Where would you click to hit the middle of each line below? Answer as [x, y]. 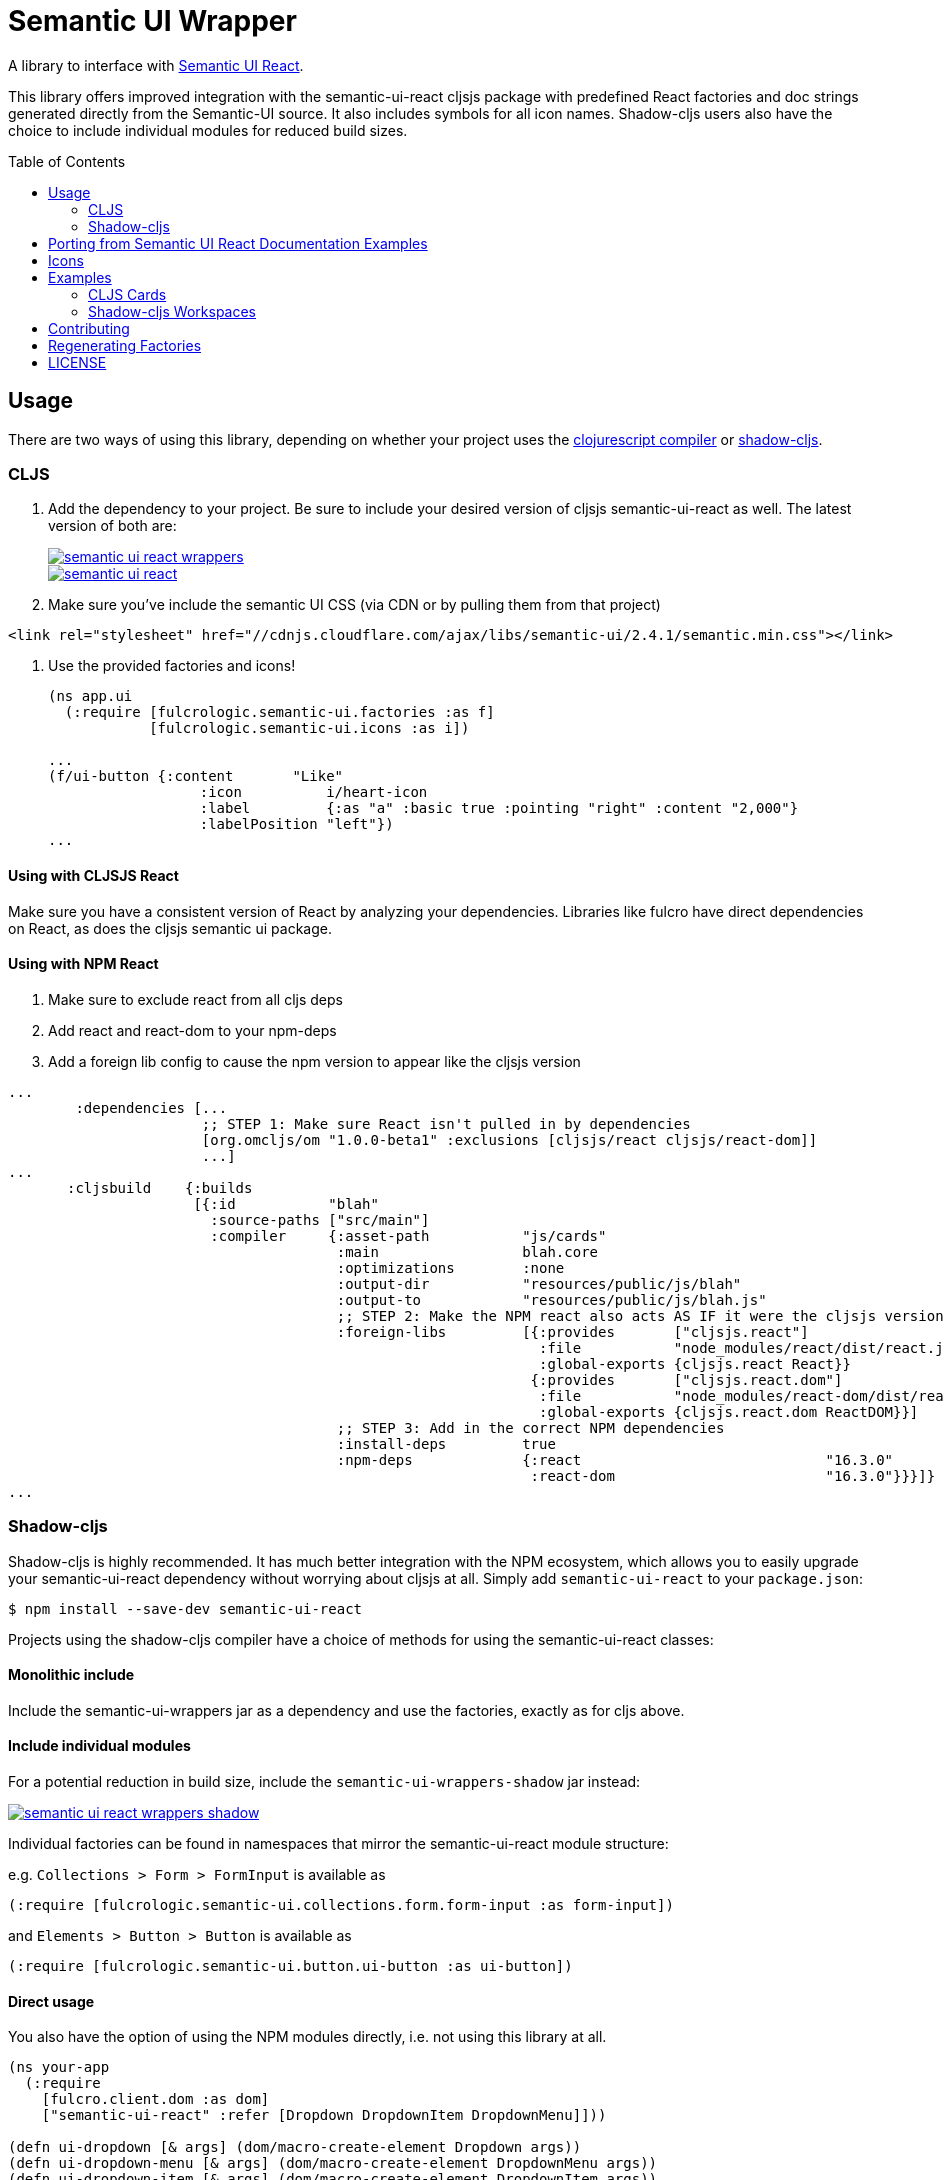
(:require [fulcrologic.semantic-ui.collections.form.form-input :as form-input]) [341, 1904]
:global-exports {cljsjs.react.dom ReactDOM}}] [729, 1411]
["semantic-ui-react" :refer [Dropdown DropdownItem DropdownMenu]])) [324, 2115]
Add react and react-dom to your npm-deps [192, 1030]
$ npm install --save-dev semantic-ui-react [185, 1608]
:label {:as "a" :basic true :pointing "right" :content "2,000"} [499, 808]
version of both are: [112, 526]
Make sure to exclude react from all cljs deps [195, 999]
